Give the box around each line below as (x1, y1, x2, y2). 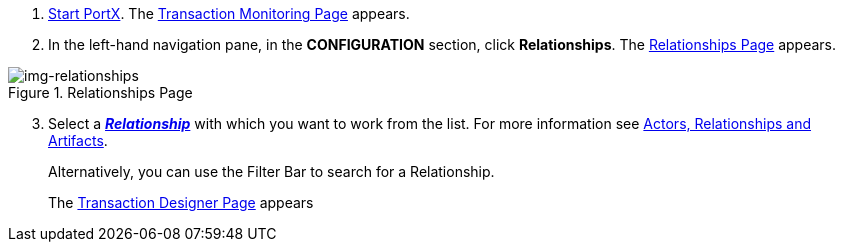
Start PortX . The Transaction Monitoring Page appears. (48, 5, 410, 22)
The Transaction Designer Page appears (48, 194, 314, 211)
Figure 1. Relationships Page (8, 84, 193, 101)
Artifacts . (48, 132, 108, 149)
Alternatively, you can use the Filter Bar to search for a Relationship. (48, 163, 495, 180)
